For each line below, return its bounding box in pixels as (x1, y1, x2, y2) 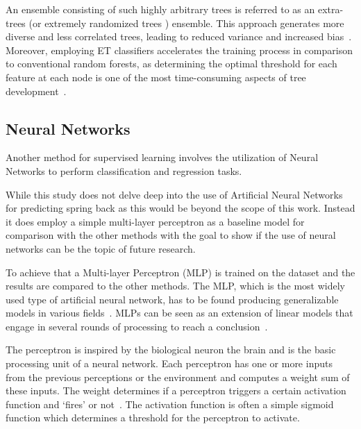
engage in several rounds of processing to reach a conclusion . (6, 319, 268, 333)
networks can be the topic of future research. (6, 241, 196, 255)
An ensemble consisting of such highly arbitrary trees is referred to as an (6, 2, 315, 16)
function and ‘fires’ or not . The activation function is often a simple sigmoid (6, 396, 334, 411)
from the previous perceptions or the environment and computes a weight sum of (6, 369, 350, 384)
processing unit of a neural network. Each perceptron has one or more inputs (6, 356, 333, 371)
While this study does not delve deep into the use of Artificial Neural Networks (6, 187, 343, 201)
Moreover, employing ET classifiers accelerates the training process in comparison (6, 42, 353, 57)
